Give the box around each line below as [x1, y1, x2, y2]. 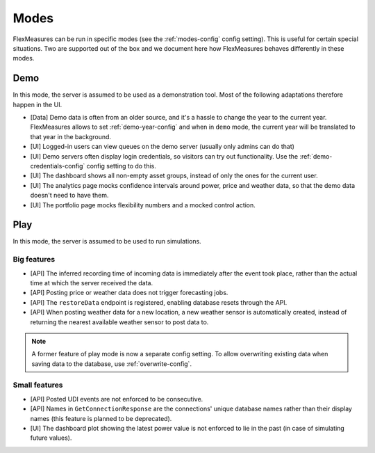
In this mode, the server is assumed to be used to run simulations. [12, 237, 201, 246]
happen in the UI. [12, 100, 62, 109]
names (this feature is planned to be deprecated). [30, 414, 172, 422]
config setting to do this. [86, 161, 156, 170]
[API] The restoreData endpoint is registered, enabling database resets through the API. [30, 298, 287, 306]
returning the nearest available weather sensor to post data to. [30, 317, 209, 326]
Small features [12, 380, 63, 390]
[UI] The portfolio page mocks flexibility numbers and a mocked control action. [30, 200, 256, 209]
